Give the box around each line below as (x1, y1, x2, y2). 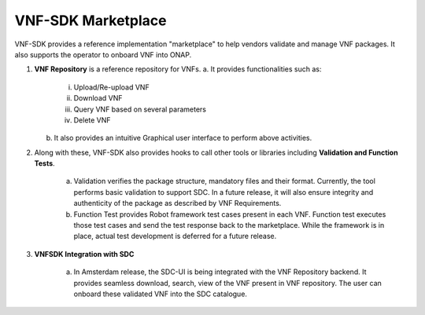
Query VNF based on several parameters (73, 104, 206, 114)
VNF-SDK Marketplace (14, 12, 167, 29)
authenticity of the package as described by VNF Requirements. (73, 199, 282, 208)
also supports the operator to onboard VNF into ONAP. (14, 49, 192, 59)
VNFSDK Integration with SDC (34, 249, 135, 258)
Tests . (34, 159, 55, 168)
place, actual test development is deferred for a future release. (73, 232, 277, 241)
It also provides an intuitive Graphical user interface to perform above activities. (54, 134, 312, 143)
